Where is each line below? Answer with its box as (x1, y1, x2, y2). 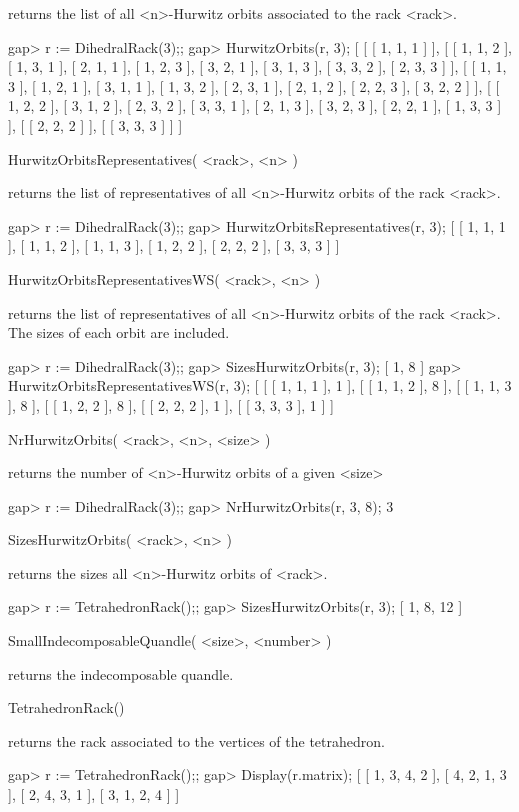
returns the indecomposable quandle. (8, 663, 234, 684)
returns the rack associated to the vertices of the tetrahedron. (8, 730, 385, 751)
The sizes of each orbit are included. (8, 322, 230, 343)
